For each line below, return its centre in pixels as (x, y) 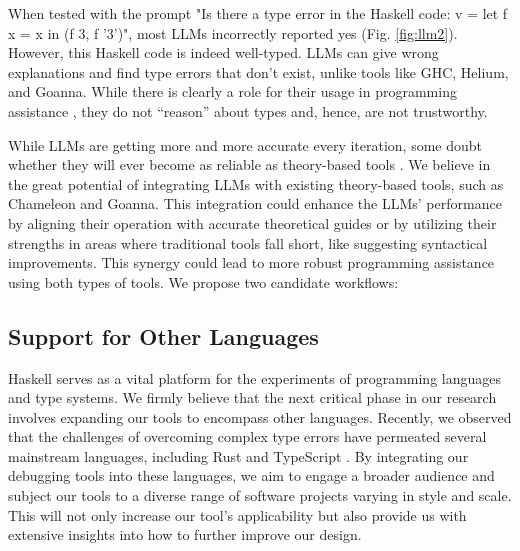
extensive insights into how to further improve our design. (185, 534)
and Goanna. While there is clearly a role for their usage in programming (232, 91)
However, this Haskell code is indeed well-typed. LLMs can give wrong (223, 52)
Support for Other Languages (163, 335)
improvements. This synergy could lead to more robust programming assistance (251, 262)
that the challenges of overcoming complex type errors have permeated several (247, 436)
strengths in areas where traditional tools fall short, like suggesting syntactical (248, 242)
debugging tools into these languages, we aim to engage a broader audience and (251, 475)
